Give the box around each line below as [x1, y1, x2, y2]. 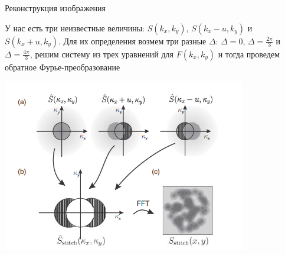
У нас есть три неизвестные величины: [5, 21, 145, 34]
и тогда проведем [218, 47, 280, 60]
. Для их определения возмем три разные [58, 34, 207, 47]
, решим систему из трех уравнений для [30, 47, 174, 60]
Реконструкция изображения [5, 2, 106, 14]
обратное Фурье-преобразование [5, 60, 120, 73]
